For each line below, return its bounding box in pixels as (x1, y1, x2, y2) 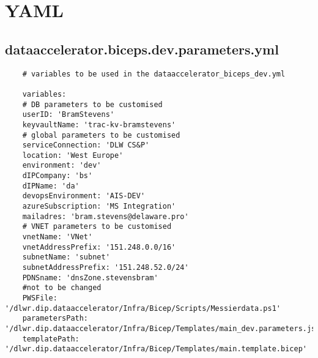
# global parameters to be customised (22, 130, 180, 140)
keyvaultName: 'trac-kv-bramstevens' (22, 120, 176, 129)
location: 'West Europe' (22, 151, 124, 160)
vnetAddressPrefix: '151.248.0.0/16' (22, 242, 176, 252)
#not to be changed (22, 283, 102, 293)
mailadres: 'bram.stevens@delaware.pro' (22, 212, 189, 221)
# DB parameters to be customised (22, 100, 163, 109)
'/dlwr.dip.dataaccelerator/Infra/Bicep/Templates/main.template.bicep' (5, 345, 307, 354)
